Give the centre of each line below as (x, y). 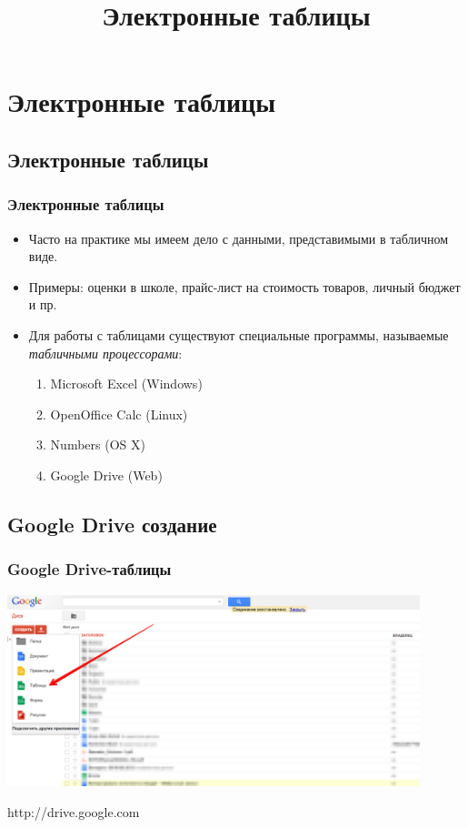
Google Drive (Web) (106, 475)
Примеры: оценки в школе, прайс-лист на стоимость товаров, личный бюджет (244, 286)
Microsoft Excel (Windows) (126, 384)
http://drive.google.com (74, 811)
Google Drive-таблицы (90, 569)
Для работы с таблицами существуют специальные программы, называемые (239, 334)
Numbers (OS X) (98, 444)
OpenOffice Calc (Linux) (119, 414)
